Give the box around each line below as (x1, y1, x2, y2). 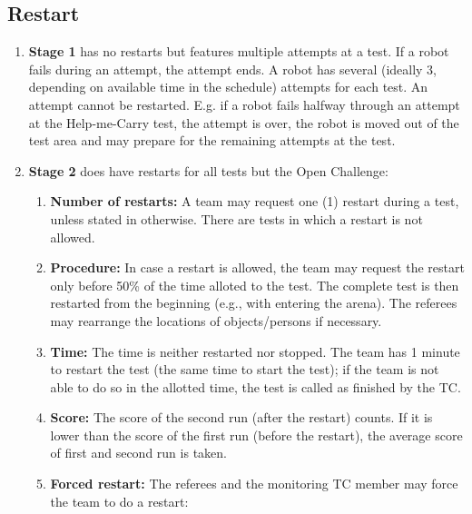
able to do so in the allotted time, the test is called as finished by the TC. (50, 377, 461, 396)
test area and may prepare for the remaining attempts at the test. (28, 131, 396, 150)
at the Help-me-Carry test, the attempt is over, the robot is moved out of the (28, 113, 459, 132)
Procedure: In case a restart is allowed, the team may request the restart (50, 258, 465, 277)
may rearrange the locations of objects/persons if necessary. (50, 311, 382, 330)
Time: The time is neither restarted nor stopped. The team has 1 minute (50, 341, 460, 361)
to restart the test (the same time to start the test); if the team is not (50, 360, 439, 379)
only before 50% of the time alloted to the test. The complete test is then (50, 275, 459, 294)
